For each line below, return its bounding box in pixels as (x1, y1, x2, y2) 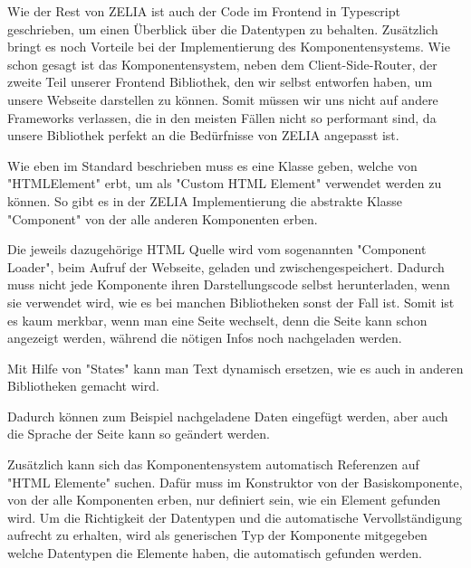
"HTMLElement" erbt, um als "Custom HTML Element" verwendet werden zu (7, 174, 442, 193)
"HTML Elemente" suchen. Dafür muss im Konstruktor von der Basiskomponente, (7, 472, 463, 491)
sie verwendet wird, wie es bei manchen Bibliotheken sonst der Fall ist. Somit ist (7, 292, 455, 311)
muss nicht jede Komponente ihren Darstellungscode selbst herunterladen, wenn (7, 275, 450, 294)
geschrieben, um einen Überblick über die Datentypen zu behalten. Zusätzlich (7, 19, 438, 38)
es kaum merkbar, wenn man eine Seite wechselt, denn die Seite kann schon (7, 310, 428, 329)
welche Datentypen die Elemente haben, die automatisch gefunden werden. (7, 544, 422, 563)
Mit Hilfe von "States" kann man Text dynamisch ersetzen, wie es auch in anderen (7, 358, 464, 377)
